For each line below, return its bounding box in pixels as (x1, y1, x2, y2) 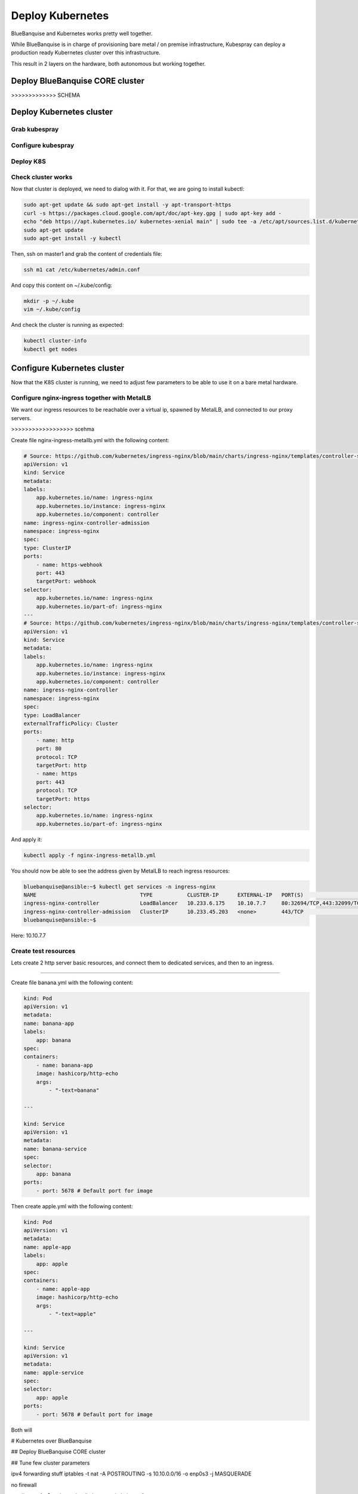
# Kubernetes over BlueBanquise (11, 1437, 92, 1444)
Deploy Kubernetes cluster (11, 107, 113, 117)
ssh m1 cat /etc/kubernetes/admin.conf (23, 266, 140, 273)
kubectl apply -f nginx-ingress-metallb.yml (23, 852, 156, 859)
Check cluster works (11, 173, 73, 182)
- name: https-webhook (36, 561, 103, 568)
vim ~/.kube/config (23, 306, 81, 313)
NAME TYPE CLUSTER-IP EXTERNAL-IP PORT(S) (23, 892, 304, 899)
